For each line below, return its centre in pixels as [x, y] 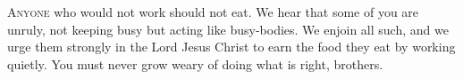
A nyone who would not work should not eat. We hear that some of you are [213, 12]
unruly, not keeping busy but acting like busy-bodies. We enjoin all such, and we [228, 29]
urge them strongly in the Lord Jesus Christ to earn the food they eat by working [231, 47]
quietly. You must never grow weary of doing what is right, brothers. [195, 63]
